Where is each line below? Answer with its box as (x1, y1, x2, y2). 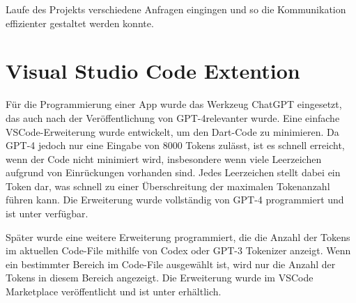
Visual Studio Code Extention (6, 56, 300, 85)
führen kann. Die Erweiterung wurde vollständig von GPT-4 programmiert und (6, 192, 344, 207)
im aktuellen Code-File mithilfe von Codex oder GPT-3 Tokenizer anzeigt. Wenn (6, 243, 351, 258)
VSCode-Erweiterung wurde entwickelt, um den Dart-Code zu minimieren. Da (6, 124, 339, 139)
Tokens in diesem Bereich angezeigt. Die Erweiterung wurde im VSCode (6, 270, 314, 285)
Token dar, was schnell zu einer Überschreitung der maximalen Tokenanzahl (6, 178, 330, 193)
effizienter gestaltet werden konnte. (6, 15, 154, 30)
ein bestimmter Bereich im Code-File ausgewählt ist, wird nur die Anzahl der (6, 256, 336, 271)
